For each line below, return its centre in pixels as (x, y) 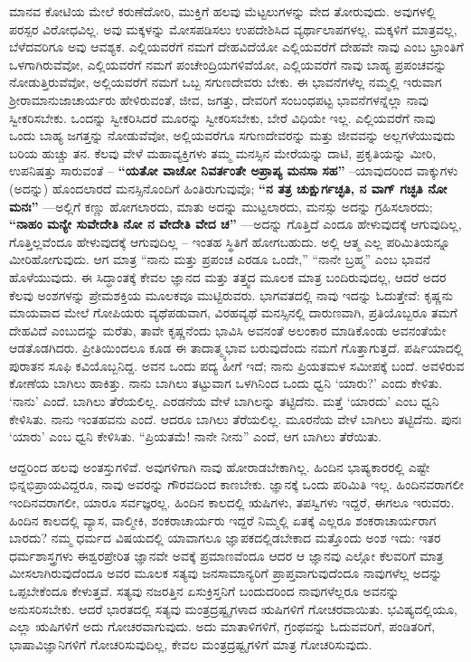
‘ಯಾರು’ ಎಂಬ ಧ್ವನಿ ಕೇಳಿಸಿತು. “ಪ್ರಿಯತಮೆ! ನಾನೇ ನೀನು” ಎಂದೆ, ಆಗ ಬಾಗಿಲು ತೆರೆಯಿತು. (195, 436)
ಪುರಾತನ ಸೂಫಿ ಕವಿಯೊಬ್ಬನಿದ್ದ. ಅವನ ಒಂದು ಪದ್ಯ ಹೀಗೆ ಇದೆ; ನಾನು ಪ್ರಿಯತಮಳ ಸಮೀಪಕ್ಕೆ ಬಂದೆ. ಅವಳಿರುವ (237, 365)
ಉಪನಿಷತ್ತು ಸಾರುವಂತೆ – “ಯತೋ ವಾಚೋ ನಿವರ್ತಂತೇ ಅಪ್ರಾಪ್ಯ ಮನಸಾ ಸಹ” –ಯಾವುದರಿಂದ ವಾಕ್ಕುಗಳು (234, 170)
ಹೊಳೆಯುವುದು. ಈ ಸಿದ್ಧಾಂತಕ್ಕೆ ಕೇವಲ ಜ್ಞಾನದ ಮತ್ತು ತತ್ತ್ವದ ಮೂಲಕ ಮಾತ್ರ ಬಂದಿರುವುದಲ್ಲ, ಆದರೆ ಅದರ (228, 276)
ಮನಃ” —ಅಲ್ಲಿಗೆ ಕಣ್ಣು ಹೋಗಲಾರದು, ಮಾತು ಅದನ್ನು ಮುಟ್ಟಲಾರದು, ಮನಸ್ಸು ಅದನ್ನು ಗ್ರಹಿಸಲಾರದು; (221, 206)
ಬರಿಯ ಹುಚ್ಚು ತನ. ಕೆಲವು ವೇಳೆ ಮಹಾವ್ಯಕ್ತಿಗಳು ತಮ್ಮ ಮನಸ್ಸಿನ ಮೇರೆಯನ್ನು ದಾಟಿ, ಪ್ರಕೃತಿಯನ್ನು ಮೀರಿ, (223, 152)
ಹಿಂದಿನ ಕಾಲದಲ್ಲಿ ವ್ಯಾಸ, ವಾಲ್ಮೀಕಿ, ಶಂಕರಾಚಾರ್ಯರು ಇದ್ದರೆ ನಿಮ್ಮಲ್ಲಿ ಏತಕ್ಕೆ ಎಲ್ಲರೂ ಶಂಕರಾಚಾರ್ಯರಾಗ (223, 520)
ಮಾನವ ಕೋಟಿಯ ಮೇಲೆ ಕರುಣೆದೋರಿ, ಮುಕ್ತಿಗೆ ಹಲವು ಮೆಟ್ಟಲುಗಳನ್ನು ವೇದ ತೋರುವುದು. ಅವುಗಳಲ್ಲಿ (222, 11)
